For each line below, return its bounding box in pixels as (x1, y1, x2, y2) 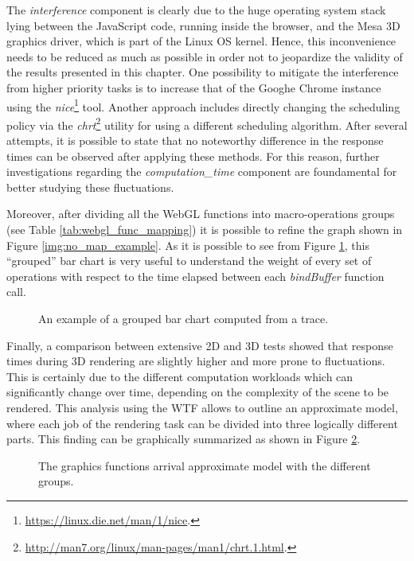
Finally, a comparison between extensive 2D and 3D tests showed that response (6, 337, 393, 353)
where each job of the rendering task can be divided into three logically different (6, 415, 398, 431)
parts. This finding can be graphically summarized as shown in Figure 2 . (6, 430, 361, 447)
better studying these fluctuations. (6, 178, 174, 195)
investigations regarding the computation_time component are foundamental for (6, 163, 397, 180)
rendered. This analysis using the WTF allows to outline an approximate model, (6, 399, 398, 415)
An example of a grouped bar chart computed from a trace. (38, 310, 329, 326)
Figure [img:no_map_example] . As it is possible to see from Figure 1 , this (6, 236, 369, 253)
